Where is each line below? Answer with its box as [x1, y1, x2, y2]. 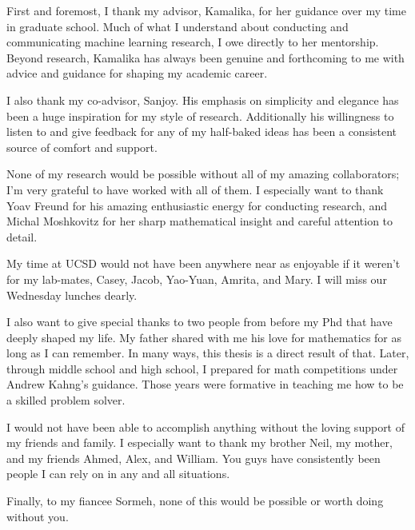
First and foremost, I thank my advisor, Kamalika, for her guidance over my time [6, 2, 406, 18]
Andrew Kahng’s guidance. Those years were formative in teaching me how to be [6, 376, 404, 393]
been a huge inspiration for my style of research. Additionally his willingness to [6, 107, 394, 124]
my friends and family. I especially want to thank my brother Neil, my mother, [6, 434, 393, 451]
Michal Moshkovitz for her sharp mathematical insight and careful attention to [6, 213, 393, 229]
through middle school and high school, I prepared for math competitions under [6, 360, 398, 377]
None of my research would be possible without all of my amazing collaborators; [6, 165, 400, 182]
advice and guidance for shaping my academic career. [6, 65, 268, 82]
